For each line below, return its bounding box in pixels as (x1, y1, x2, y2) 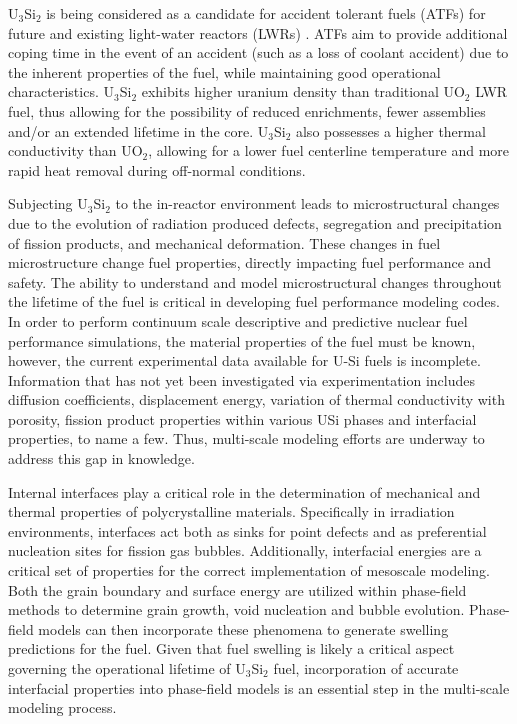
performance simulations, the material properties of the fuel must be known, (8, 330, 476, 351)
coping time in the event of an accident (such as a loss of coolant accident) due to (8, 42, 509, 63)
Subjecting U (8, 193, 88, 214)
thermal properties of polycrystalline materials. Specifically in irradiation (8, 501, 455, 522)
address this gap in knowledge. (8, 448, 195, 469)
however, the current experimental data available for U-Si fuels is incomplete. (8, 350, 481, 371)
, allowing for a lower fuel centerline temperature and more (148, 140, 510, 161)
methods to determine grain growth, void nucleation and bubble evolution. (8, 599, 465, 620)
